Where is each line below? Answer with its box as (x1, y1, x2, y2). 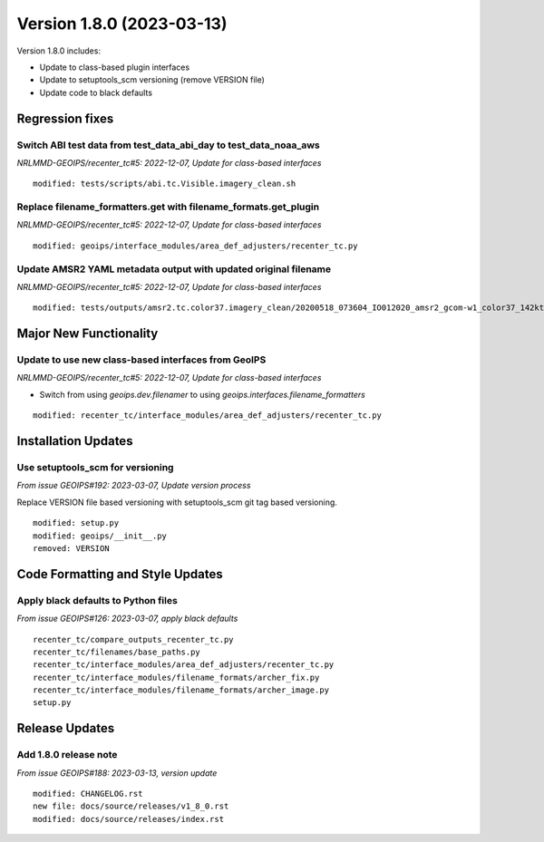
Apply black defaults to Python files (16, 594, 179, 606)
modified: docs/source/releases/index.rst (33, 814, 225, 824)
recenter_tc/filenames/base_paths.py (33, 646, 201, 657)
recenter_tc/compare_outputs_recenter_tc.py (33, 634, 235, 644)
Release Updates (16, 721, 115, 736)
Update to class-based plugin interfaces (39, 62, 190, 73)
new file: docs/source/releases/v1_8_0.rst (33, 801, 229, 811)
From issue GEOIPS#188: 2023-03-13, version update (16, 767, 218, 779)
